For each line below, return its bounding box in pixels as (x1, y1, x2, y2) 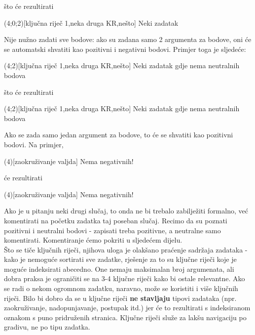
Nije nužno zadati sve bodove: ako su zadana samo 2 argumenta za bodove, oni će (4, 34, 252, 44)
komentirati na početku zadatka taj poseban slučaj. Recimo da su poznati (4, 215, 227, 225)
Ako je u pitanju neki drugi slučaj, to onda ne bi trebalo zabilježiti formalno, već (4, 206, 248, 216)
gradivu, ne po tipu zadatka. (4, 322, 90, 332)
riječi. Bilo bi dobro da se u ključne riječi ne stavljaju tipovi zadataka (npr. (4, 293, 237, 303)
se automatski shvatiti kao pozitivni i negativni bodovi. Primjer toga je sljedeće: (4, 43, 246, 54)
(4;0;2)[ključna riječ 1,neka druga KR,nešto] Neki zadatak (4, 17, 179, 28)
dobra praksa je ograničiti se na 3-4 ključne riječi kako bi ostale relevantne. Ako (4, 273, 245, 284)
